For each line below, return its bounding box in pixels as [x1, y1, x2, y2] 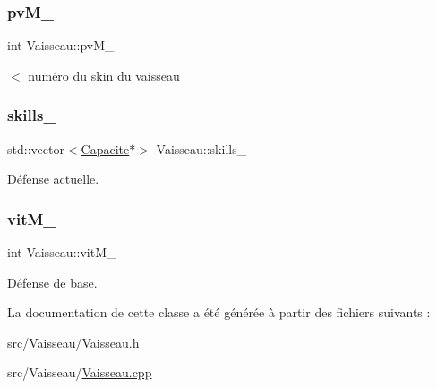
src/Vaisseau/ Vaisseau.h [7, 332, 140, 351]
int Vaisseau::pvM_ [7, 36, 115, 55]
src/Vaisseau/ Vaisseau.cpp [7, 363, 152, 382]
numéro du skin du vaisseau [28, 65, 180, 84]
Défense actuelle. [7, 169, 99, 188]
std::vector [7, 139, 64, 158]
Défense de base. [7, 272, 98, 291]
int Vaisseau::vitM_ [7, 243, 116, 262]
